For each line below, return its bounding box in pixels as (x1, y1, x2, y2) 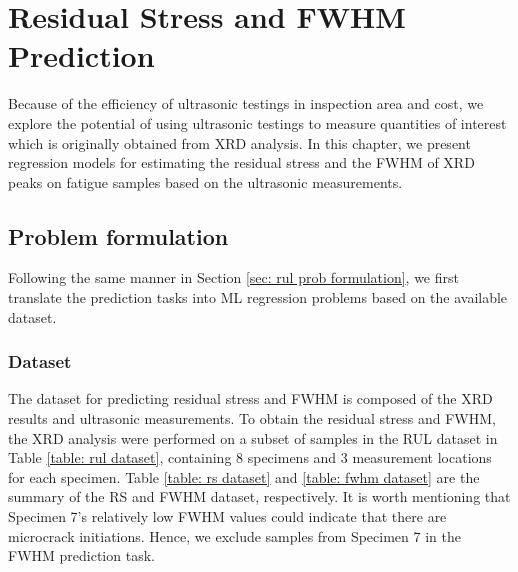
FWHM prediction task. (8, 545, 155, 566)
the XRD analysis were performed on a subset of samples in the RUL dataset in (8, 427, 498, 448)
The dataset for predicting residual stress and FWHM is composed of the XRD (8, 388, 493, 409)
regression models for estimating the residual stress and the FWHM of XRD (8, 152, 475, 173)
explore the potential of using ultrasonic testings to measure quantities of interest (8, 112, 507, 133)
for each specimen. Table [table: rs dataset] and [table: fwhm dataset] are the (8, 466, 480, 487)
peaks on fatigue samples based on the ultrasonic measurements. (8, 171, 403, 192)
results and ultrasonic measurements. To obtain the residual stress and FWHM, (8, 408, 496, 429)
